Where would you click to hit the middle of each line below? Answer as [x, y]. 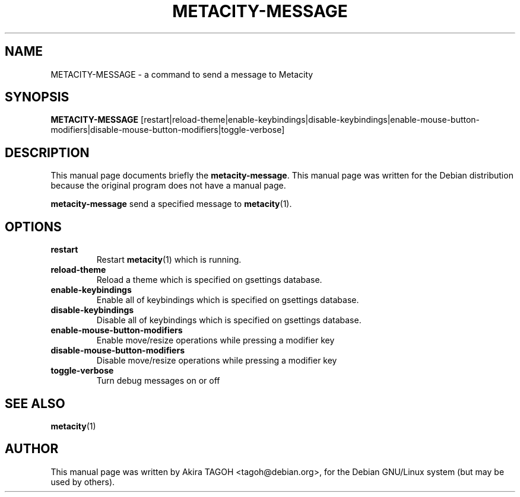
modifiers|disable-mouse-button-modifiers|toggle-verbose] [168, 130]
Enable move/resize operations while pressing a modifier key [215, 340]
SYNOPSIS [37, 97]
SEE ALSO [35, 403]
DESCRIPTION [47, 152]
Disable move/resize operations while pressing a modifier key [217, 361]
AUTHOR [32, 449]
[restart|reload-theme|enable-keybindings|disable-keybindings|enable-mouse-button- [310, 120]
